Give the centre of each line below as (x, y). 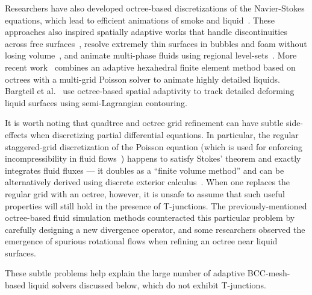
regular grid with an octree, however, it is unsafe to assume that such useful (145, 193)
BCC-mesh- (269, 273)
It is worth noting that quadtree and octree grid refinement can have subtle (144, 123)
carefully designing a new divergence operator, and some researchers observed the (155, 229)
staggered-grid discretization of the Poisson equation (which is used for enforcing (154, 146)
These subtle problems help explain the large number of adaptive (125, 273)
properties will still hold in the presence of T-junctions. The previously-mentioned (156, 205)
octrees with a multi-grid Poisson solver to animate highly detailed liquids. (142, 79)
